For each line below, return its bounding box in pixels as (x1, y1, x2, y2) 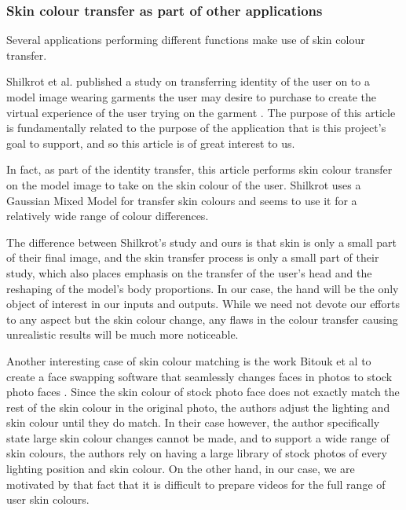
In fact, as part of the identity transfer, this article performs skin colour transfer (6, 161, 393, 178)
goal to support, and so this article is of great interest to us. (6, 134, 295, 151)
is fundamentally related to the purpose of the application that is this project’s (6, 119, 386, 136)
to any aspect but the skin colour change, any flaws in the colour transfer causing (6, 310, 398, 327)
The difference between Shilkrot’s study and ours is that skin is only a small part (6, 233, 397, 250)
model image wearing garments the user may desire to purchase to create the (6, 89, 377, 105)
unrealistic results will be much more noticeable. (6, 326, 239, 343)
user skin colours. (6, 491, 90, 508)
